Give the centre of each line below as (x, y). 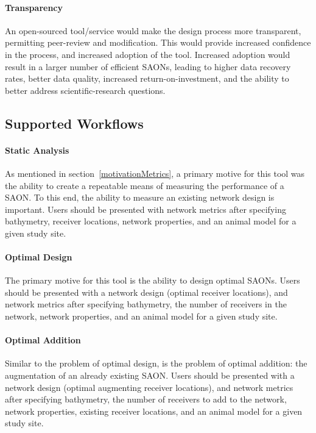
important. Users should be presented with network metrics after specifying (146, 209)
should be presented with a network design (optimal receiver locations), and (146, 292)
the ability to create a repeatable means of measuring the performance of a (145, 185)
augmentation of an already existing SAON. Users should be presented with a (150, 375)
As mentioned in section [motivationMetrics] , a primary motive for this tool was (155, 173)
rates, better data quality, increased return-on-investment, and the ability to (147, 78)
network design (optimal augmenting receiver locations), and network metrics (149, 387)
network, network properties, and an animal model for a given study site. (141, 316)
